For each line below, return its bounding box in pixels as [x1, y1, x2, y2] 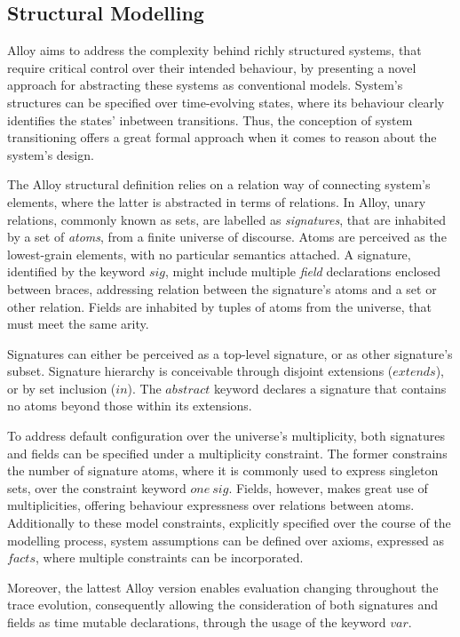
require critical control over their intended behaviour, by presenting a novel [7, 58, 416, 76]
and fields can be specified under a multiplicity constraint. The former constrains [7, 443, 448, 462]
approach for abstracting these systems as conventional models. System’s [7, 76, 403, 94]
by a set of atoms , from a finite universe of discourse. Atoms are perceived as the [7, 227, 447, 246]
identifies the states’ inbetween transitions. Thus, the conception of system [7, 110, 413, 129]
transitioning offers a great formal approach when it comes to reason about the [7, 128, 437, 147]
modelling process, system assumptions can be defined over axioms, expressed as [7, 530, 445, 549]
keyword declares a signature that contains [213, 378, 447, 397]
